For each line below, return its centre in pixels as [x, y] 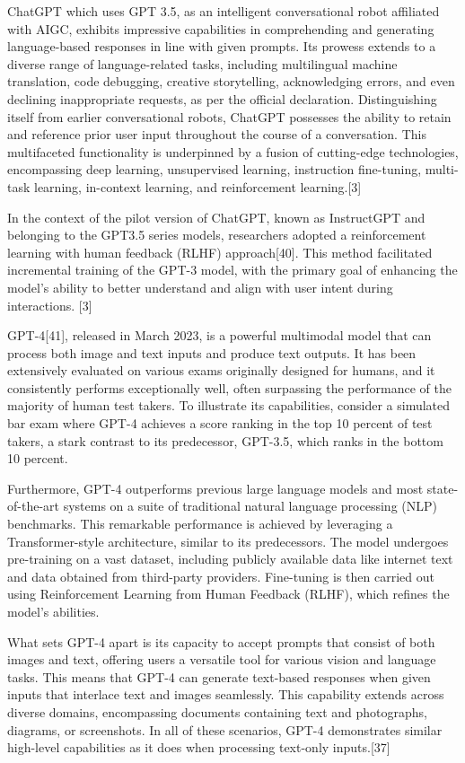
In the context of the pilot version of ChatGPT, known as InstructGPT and [216, 217]
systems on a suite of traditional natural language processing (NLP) [250, 506]
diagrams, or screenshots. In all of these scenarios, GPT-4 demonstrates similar [225, 729]
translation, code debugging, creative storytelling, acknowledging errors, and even [231, 81]
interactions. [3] [50, 305]
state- [443, 488]
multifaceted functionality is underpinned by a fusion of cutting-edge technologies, [233, 151]
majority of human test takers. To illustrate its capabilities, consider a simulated [229, 405]
